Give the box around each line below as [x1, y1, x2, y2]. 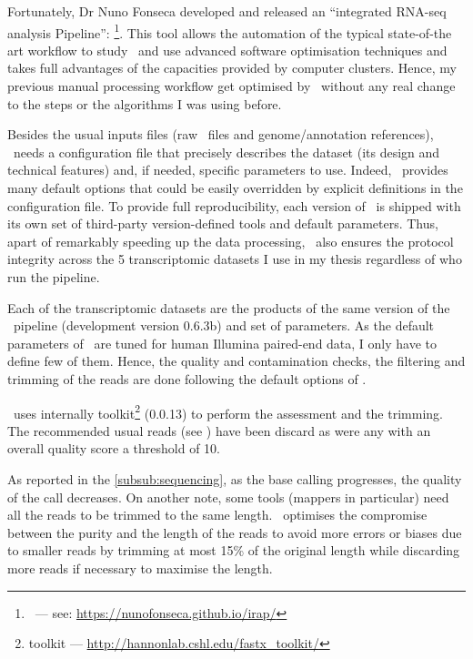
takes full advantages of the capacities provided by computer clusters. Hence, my [7, 58, 457, 77]
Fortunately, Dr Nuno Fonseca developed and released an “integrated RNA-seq [7, 2, 447, 20]
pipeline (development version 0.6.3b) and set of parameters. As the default [13, 316, 435, 335]
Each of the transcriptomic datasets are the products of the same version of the [7, 298, 450, 317]
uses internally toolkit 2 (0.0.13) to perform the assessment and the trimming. [13, 400, 443, 422]
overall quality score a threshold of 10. [7, 439, 220, 458]
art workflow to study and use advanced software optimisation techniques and [7, 40, 448, 59]
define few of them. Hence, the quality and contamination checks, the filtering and [7, 351, 466, 370]
